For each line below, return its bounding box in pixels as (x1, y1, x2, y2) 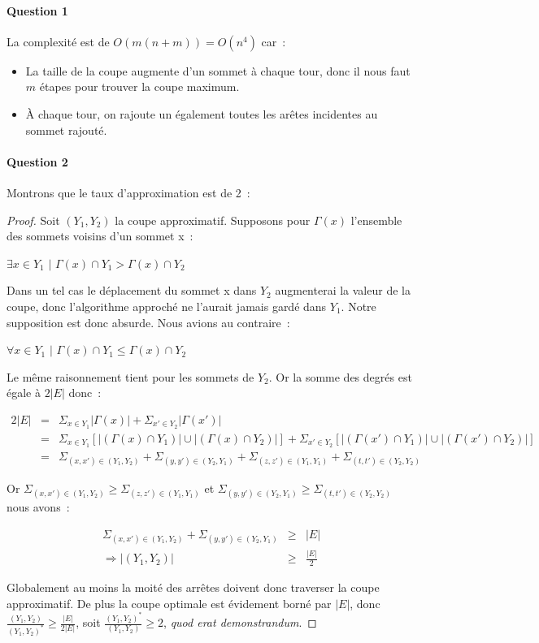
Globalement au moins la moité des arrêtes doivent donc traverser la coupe (7, 579, 380, 596)
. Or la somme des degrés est (268, 368, 412, 385)
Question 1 (7, 2, 68, 19)
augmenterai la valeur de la (275, 282, 411, 299)
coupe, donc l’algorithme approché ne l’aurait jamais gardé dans (7, 297, 327, 314)
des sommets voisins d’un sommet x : (7, 227, 193, 244)
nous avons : (7, 498, 70, 516)
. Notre (341, 297, 376, 314)
